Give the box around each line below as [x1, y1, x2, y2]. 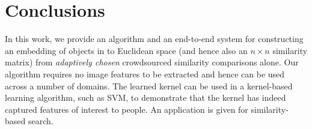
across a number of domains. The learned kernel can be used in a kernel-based [5, 79, 293, 92]
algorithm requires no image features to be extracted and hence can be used [5, 67, 285, 80]
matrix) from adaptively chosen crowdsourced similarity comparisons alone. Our [5, 56, 299, 68]
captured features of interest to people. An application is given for [5, 103, 248, 115]
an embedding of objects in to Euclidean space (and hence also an [5, 44, 248, 56]
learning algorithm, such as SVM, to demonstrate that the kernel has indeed [5, 91, 286, 104]
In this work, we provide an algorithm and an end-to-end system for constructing [5, 32, 304, 45]
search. [28, 115, 54, 127]
